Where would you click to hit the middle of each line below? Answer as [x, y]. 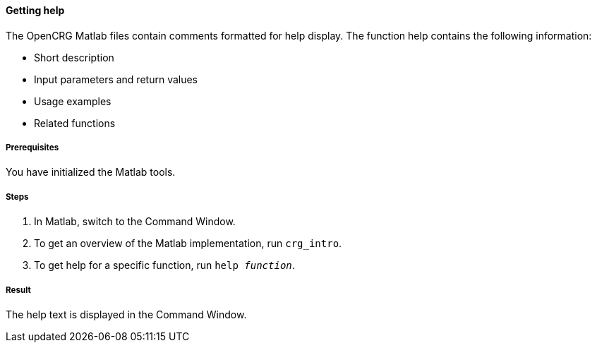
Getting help [35, 10]
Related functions [75, 123]
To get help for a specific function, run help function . [164, 265]
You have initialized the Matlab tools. [91, 172]
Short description [74, 57]
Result [18, 290]
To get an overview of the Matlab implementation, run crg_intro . [188, 244]
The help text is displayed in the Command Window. [126, 314]
